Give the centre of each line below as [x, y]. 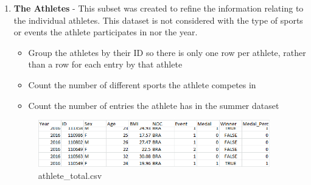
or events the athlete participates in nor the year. [106, 32]
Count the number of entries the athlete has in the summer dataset [154, 105]
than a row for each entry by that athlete [105, 64]
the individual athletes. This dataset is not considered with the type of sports [158, 20]
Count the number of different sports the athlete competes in [142, 84]
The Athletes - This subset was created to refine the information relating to [159, 8]
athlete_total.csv [70, 175]
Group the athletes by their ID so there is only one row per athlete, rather [167, 52]
